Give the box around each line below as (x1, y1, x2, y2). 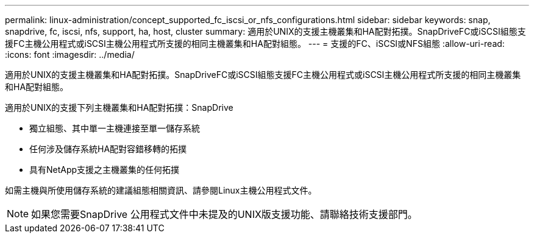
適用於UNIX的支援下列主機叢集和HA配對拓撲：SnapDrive (5, 102, 233, 113)
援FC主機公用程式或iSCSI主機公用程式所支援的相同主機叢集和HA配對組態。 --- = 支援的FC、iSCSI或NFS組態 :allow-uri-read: (5, 38, 505, 49)
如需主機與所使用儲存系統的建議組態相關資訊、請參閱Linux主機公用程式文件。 (5, 185, 317, 195)
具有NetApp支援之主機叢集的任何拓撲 (29, 164, 180, 175)
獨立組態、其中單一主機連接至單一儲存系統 (29, 123, 200, 133)
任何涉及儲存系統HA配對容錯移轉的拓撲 (29, 144, 187, 154)
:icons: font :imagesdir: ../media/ (5, 49, 135, 60)
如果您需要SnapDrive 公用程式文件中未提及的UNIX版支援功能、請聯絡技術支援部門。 (31, 208, 418, 220)
